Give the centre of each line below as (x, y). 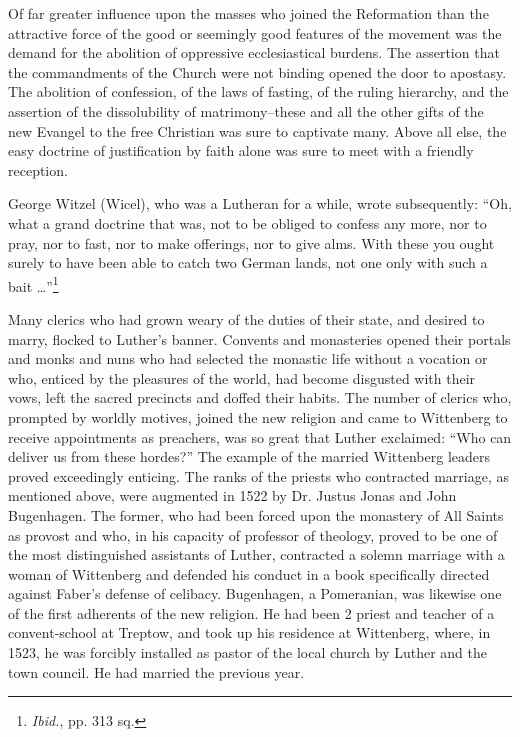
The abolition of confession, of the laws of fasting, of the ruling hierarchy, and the (258, 91)
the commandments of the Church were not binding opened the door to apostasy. (257, 71)
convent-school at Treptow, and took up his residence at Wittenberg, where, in (249, 632)
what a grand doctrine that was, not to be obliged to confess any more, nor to (247, 222)
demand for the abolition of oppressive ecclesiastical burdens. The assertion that (254, 52)
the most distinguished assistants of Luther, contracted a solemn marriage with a (256, 554)
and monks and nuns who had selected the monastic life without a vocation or (248, 358)
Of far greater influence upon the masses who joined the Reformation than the (248, 13)
